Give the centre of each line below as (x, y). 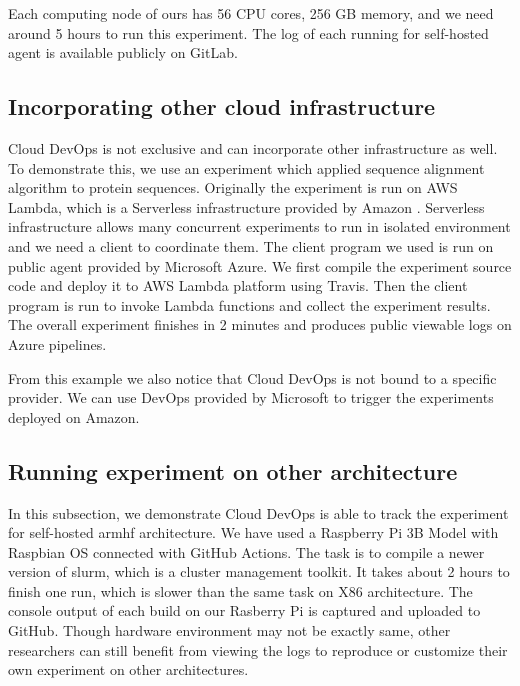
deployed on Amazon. (74, 416)
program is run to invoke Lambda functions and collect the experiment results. (249, 304)
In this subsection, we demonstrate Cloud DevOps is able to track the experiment (258, 512)
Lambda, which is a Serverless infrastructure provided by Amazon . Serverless (246, 206)
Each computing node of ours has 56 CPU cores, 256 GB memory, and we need (251, 13)
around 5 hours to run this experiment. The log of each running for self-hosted (248, 32)
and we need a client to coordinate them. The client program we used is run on (251, 245)
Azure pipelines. (57, 343)
